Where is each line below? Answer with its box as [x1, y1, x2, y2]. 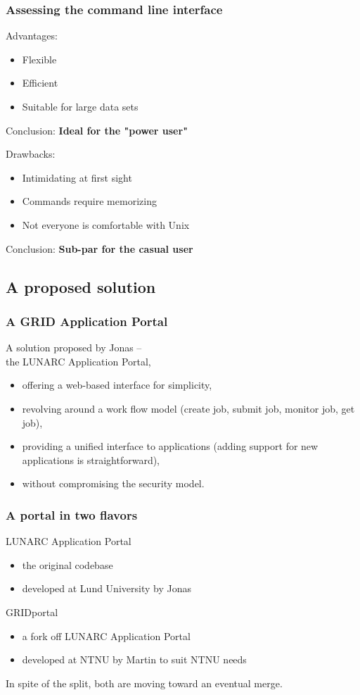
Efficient [22, 75, 58, 90]
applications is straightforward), [22, 452, 160, 467]
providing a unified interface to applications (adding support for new [22, 439, 319, 453]
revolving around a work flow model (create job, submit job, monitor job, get [22, 401, 355, 415]
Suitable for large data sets [22, 99, 139, 113]
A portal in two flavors [6, 506, 138, 523]
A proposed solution [6, 275, 156, 297]
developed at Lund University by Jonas [22, 581, 191, 596]
